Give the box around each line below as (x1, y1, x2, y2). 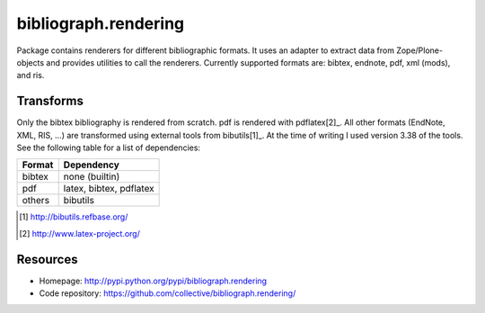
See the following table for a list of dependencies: (16, 142, 201, 153)
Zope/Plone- (396, 45, 444, 56)
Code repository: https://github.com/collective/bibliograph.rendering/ (39, 288, 296, 299)
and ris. (16, 70, 45, 81)
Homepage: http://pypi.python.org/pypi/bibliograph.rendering (39, 275, 268, 286)
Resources (16, 252, 78, 267)
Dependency (63, 158, 120, 171)
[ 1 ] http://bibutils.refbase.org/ (19, 211, 128, 222)
